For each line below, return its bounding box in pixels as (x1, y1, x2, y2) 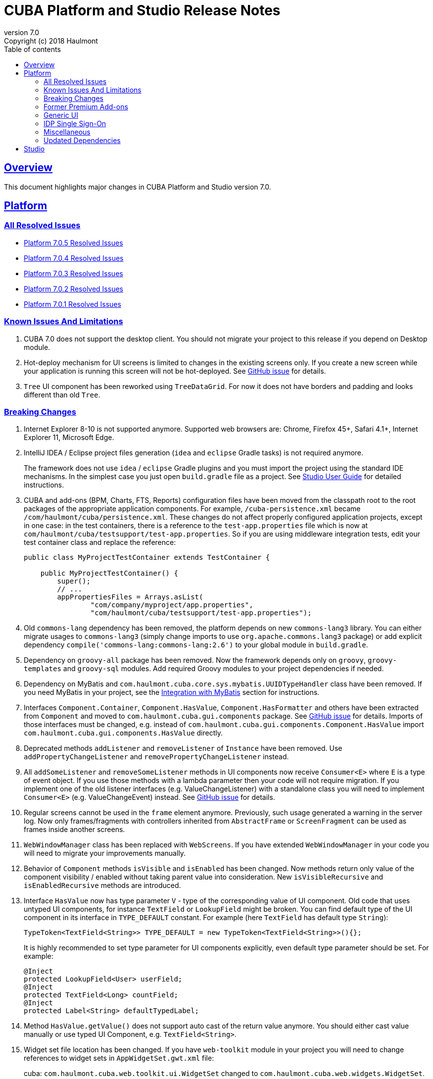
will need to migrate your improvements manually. (24, 849, 186, 858)
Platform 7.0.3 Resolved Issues (24, 269, 123, 278)
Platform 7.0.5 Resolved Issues (24, 238, 123, 247)
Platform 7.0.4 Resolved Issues (24, 253, 124, 262)
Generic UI (44, 110, 78, 119)
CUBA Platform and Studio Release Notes (4, 2, 281, 19)
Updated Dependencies (44, 136, 121, 145)
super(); (57, 577, 91, 586)
